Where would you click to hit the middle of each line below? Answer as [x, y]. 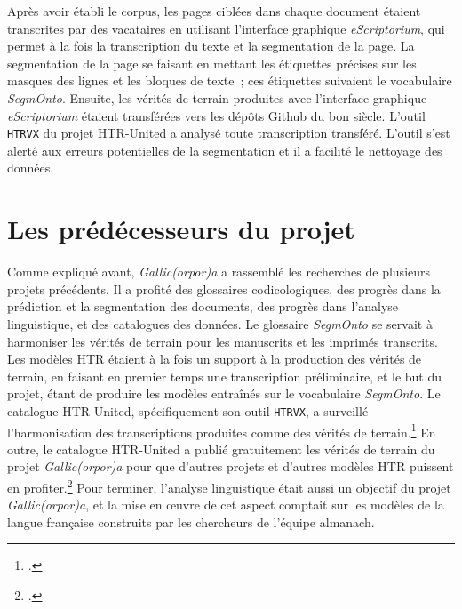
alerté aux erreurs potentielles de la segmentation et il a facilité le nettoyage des [225, 150]
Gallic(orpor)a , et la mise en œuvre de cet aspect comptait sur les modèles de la [226, 505]
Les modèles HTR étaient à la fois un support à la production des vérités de [215, 359]
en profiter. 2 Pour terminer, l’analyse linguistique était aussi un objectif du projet [229, 485]
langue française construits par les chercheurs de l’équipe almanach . [191, 521]
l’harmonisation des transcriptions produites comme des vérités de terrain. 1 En [222, 430]
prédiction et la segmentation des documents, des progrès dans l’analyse [203, 306]
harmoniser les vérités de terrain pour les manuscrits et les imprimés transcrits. [223, 341]
